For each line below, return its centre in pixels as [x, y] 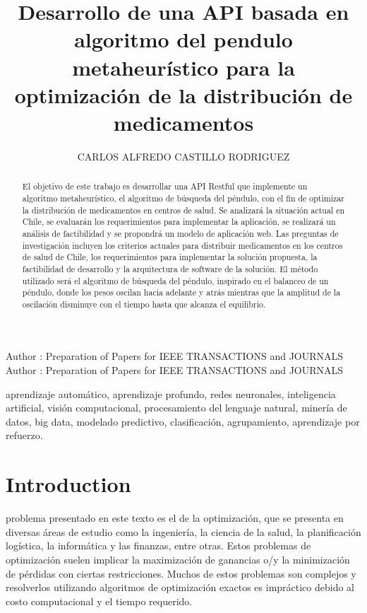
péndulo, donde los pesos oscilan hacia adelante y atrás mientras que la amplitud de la [181, 292]
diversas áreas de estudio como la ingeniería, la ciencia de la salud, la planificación [183, 531]
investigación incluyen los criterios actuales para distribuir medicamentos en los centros [182, 245]
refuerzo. [24, 435]
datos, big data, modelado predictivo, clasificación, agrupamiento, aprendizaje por [183, 421]
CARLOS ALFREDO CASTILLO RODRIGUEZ [183, 156]
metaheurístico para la [183, 67]
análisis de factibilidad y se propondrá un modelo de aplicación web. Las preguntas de [180, 233]
